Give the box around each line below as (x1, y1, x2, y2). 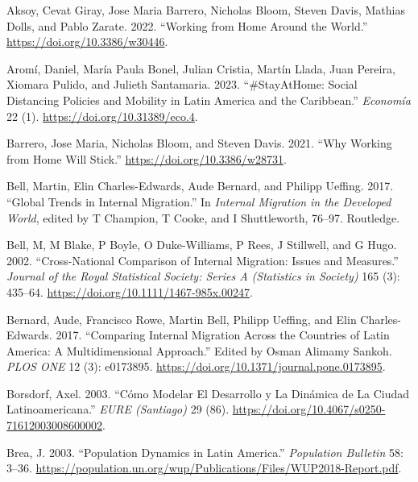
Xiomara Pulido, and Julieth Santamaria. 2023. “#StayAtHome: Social (6, 76, 358, 93)
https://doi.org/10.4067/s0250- (232, 401, 386, 418)
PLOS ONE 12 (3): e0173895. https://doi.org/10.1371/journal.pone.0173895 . (6, 358, 386, 375)
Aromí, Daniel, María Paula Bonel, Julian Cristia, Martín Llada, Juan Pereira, (6, 60, 395, 77)
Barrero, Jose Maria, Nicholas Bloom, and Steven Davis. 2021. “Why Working (6, 135, 392, 152)
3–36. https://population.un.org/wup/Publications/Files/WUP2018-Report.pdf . (6, 459, 402, 476)
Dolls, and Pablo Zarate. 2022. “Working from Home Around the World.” (6, 17, 368, 34)
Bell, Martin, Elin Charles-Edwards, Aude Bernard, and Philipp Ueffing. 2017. (6, 177, 394, 194)
